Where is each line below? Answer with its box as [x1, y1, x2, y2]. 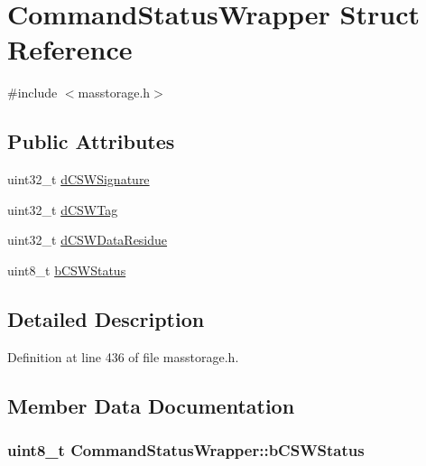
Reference [7, 31, 133, 68]
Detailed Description [7, 304, 205, 332]
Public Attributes [7, 127, 175, 155]
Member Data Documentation [7, 391, 295, 419]
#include [7, 83, 58, 102]
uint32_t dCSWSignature [7, 170, 150, 189]
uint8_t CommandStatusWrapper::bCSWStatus [7, 438, 365, 461]
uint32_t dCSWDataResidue [7, 230, 168, 249]
